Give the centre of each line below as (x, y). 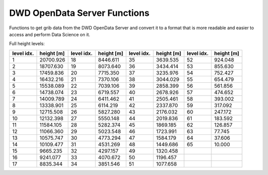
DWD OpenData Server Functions (79, 13)
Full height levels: (27, 44)
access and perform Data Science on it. (50, 34)
